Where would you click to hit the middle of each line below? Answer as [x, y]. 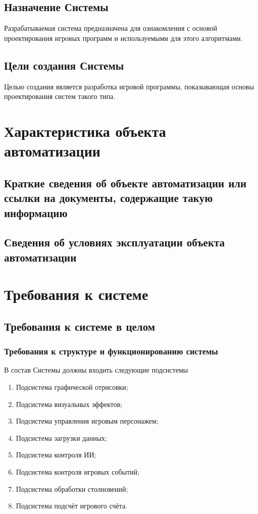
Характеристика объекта [85, 131]
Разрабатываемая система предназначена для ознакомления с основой [111, 28]
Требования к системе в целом [80, 326]
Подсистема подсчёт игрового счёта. [72, 506]
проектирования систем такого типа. [60, 96]
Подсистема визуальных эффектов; [69, 404]
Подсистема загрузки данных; [61, 438]
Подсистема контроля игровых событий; [78, 472]
